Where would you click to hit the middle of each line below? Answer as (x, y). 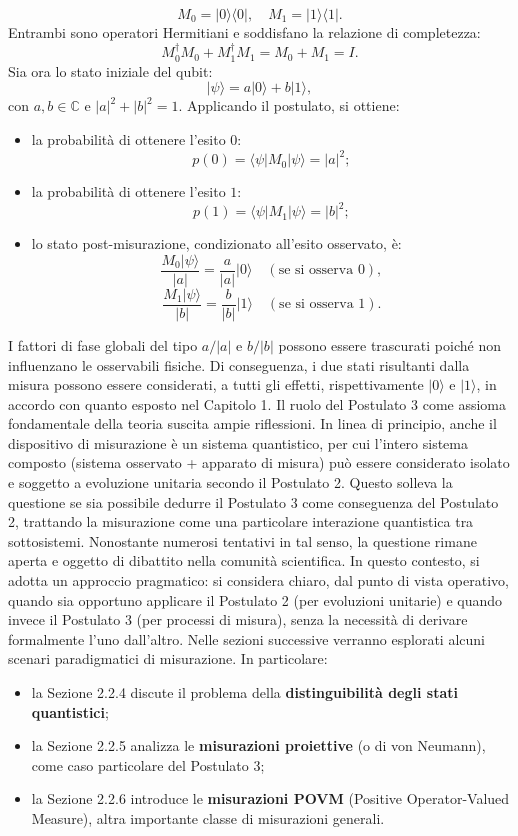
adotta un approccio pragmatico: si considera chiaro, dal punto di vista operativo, (258, 580)
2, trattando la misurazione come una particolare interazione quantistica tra (241, 521)
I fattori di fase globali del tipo (103, 344)
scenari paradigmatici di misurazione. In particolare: (168, 658)
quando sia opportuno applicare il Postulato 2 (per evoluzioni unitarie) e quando (255, 599)
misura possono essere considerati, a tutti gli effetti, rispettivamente (216, 384)
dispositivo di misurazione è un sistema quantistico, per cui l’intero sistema (238, 442)
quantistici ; (70, 711)
